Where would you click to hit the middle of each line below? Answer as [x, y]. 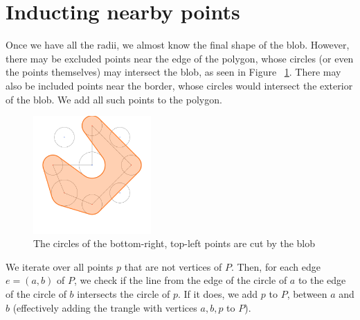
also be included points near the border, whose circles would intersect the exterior [179, 85]
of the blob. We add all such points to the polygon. [114, 99]
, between [307, 294]
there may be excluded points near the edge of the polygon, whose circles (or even [180, 58]
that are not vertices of [173, 266]
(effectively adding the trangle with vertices [105, 307]
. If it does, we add [218, 294]
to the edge [322, 280]
